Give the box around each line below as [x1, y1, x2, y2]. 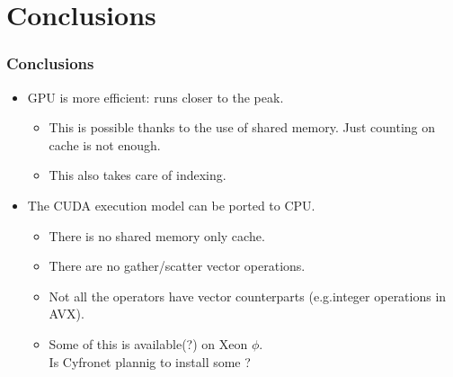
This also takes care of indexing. [49, 166, 226, 184]
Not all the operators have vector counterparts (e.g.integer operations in [49, 286, 447, 305]
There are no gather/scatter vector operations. [49, 256, 306, 275]
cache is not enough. [49, 135, 161, 154]
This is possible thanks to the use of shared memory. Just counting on [49, 118, 436, 137]
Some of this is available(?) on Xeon [49, 334, 248, 353]
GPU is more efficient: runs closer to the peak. [27, 87, 284, 106]
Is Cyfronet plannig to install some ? [49, 352, 251, 371]
